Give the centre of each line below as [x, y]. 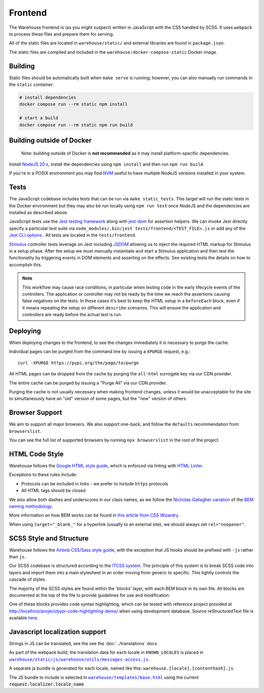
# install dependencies [48, 97]
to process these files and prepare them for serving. [62, 34]
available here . [24, 618]
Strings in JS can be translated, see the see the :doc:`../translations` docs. [84, 644]
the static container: [31, 85]
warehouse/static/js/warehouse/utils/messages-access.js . [79, 659]
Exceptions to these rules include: [43, 475]
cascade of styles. [28, 580]
